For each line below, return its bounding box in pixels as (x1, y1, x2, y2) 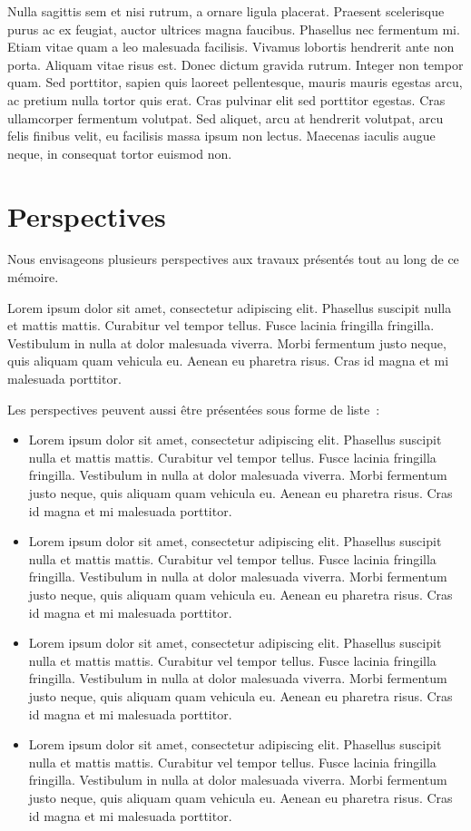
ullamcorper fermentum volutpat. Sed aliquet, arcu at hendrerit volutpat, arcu (7, 108, 444, 127)
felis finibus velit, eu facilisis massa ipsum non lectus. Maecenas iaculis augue (7, 126, 436, 145)
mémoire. (7, 268, 59, 287)
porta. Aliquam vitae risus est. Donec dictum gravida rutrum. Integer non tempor (7, 54, 464, 73)
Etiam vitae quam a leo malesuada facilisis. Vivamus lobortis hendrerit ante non (7, 37, 455, 56)
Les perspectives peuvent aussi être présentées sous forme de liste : (7, 399, 380, 418)
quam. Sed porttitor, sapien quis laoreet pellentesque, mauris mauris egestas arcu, (7, 73, 463, 92)
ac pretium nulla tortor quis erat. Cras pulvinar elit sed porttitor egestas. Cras (7, 90, 446, 109)
